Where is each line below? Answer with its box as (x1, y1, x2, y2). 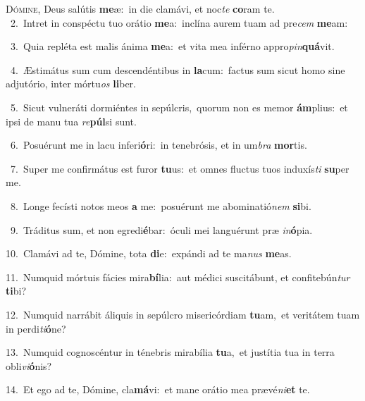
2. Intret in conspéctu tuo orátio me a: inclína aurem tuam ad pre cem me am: (10, 15, 348, 30)
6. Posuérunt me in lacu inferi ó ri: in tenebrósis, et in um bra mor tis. (10, 137, 307, 152)
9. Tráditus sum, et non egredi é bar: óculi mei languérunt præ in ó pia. (10, 222, 313, 237)
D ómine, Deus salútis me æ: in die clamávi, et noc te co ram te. (6, 1, 275, 16)
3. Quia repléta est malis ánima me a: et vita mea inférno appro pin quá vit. (10, 39, 335, 54)
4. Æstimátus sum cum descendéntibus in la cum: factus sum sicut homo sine (10, 62, 345, 77)
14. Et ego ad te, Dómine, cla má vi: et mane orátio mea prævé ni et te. (6, 382, 310, 397)
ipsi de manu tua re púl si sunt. (6, 113, 137, 128)
